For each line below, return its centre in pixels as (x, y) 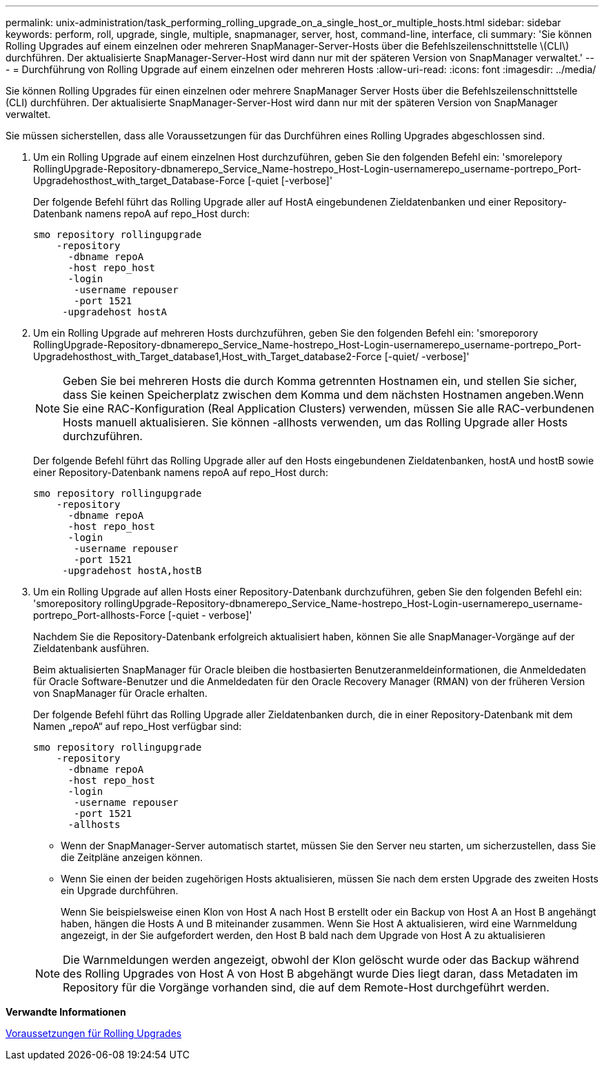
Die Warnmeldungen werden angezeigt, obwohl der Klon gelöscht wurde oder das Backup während (321, 960)
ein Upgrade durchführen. (120, 890)
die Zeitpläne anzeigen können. (132, 857)
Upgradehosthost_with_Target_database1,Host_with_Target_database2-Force (208, 356)
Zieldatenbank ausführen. (91, 648)
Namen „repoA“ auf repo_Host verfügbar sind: (138, 726)
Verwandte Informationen (66, 1012)
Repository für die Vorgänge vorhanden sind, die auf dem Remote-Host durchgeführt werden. (306, 987)
